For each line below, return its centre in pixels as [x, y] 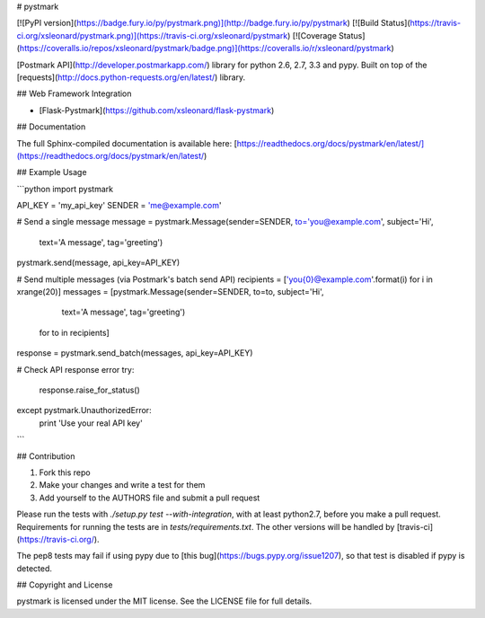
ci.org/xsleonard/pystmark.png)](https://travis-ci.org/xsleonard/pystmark [152, 35]
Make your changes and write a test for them [122, 485]
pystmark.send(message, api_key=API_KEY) [98, 263]
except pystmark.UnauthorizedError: [84, 411]
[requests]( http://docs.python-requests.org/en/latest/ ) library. [131, 77]
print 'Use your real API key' [91, 423]
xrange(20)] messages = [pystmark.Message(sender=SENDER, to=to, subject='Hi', [170, 292]
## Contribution [46, 456]
